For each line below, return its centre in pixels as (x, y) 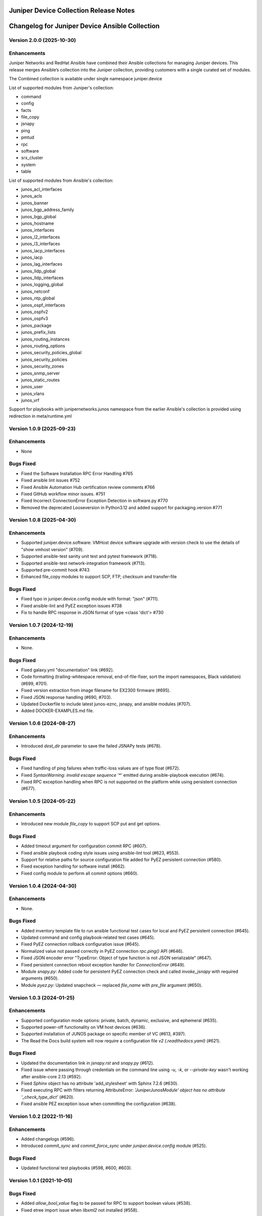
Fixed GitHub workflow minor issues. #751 (63, 494)
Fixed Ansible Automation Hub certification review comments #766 (88, 487)
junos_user (32, 387)
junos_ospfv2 (35, 312)
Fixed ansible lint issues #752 (50, 480)
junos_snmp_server (41, 373)
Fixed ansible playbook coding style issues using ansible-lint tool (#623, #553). (100, 853)
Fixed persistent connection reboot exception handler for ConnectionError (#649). (103, 965)
